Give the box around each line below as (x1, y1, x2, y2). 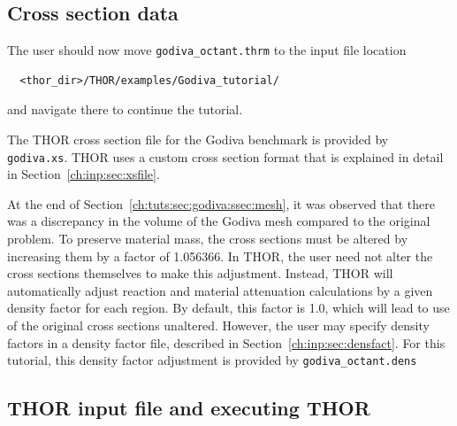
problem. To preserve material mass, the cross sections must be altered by (7, 229, 408, 248)
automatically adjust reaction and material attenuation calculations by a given (7, 281, 433, 299)
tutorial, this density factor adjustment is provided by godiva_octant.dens (7, 351, 417, 369)
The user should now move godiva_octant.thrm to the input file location (7, 41, 407, 59)
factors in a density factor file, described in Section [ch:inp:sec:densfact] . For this (7, 333, 446, 352)
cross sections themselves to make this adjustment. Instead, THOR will (7, 264, 393, 283)
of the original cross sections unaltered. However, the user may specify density (7, 316, 430, 335)
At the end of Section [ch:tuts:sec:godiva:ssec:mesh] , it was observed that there (7, 194, 435, 213)
